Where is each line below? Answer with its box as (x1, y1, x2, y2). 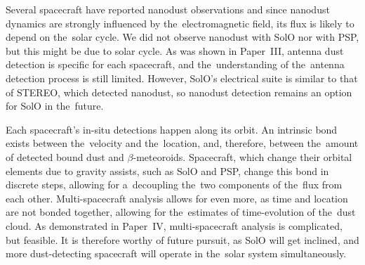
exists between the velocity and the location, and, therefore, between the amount (6, 136, 359, 150)
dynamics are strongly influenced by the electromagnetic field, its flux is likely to (6, 15, 354, 30)
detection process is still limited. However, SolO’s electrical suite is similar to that (6, 70, 358, 85)
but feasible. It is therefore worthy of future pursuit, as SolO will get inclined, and (6, 232, 359, 247)
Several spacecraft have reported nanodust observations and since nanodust (6, 2, 330, 16)
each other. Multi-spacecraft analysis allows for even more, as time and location (6, 190, 348, 205)
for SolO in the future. (6, 98, 104, 113)
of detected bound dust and (6, 149, 124, 164)
